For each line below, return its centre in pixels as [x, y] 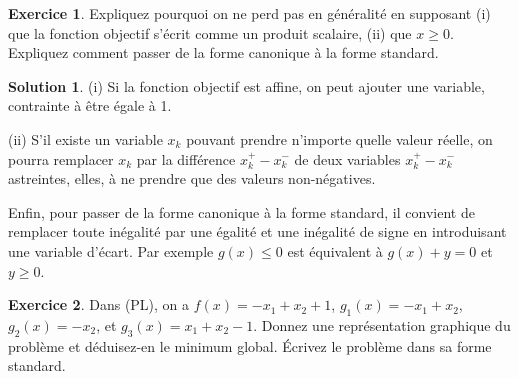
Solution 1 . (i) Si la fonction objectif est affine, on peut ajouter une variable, [246, 85]
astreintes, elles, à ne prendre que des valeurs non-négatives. [192, 178]
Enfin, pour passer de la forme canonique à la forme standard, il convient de [241, 211]
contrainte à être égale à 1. [90, 105]
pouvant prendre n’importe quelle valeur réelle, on [339, 138]
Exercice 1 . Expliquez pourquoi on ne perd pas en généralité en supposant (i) [249, 13]
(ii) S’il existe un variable [85, 138]
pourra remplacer [61, 158]
